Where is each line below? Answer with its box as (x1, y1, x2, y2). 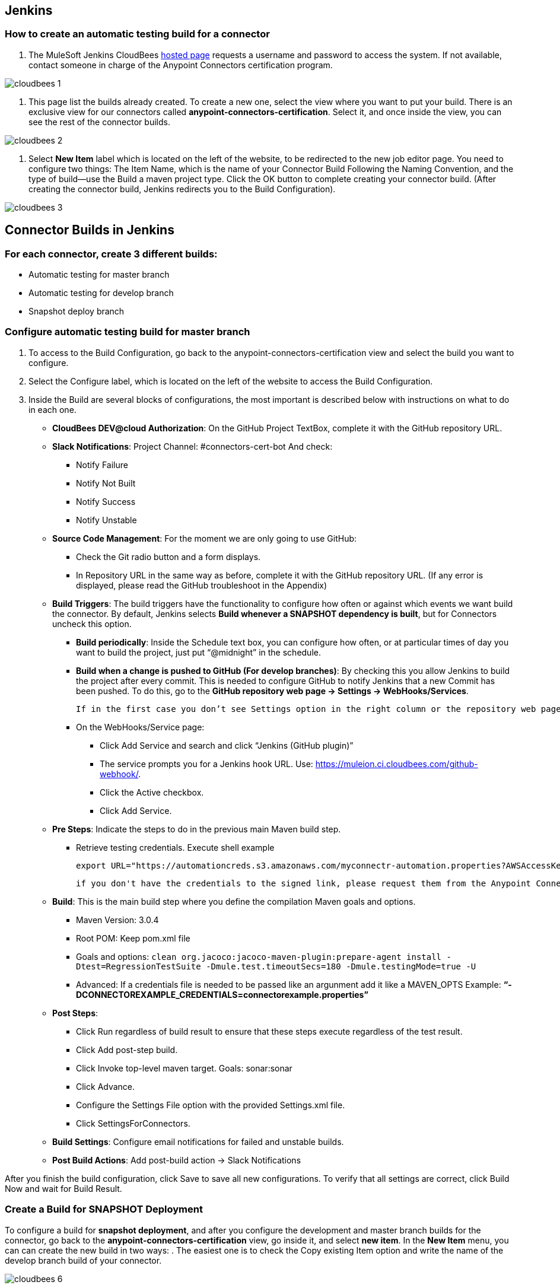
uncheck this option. (52, 618, 132, 629)
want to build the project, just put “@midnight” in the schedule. (76, 647, 321, 657)
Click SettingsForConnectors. (76, 1118, 190, 1128)
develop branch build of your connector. (5, 1255, 162, 1265)
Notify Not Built (76, 478, 136, 488)
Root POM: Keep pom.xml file (76, 933, 190, 943)
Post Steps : (52, 1007, 98, 1018)
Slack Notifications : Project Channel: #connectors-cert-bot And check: (52, 441, 333, 451)
